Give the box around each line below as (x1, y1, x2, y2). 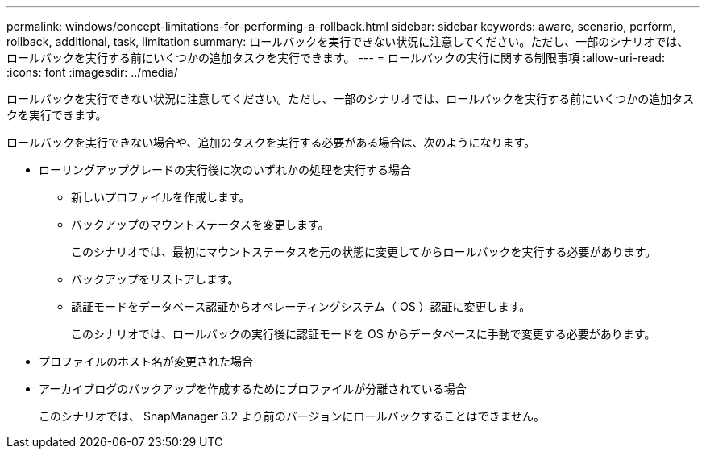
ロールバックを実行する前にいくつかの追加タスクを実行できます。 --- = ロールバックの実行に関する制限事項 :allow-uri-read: (6, 51, 665, 64)
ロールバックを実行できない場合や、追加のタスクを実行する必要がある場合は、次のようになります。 (6, 135, 536, 149)
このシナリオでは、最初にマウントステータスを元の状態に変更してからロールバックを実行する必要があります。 (71, 245, 657, 259)
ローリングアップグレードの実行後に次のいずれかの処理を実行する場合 (39, 163, 411, 176)
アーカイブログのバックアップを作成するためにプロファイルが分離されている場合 (39, 382, 467, 395)
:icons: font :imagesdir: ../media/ (6, 65, 178, 79)
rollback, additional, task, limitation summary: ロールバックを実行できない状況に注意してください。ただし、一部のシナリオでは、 (6, 35, 689, 48)
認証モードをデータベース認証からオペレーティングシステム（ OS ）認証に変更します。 (71, 300, 531, 313)
